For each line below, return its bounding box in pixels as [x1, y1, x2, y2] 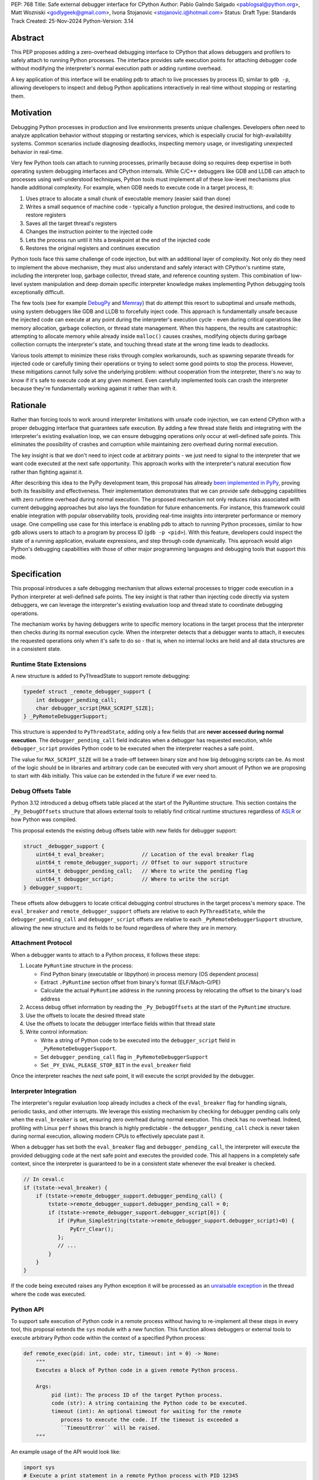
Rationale [11, 400, 47, 411]
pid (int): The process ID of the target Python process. [51, 1391, 223, 1398]
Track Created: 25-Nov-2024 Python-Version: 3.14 [11, 17, 134, 24]
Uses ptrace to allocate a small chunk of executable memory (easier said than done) [25, 195, 231, 202]
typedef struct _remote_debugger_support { [23, 688, 152, 695]
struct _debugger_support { [23, 842, 105, 850]
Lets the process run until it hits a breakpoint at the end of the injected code [25, 236, 211, 243]
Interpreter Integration [11, 1087, 77, 1095]
